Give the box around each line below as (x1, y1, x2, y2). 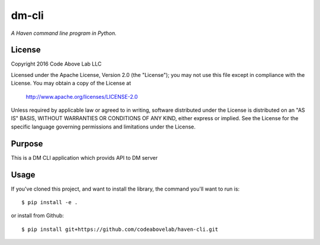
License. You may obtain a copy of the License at (11, 80, 132, 87)
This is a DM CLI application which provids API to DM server (11, 154, 158, 161)
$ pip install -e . (21, 199, 78, 205)
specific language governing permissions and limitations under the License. (11, 123, 196, 130)
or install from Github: (11, 212, 65, 219)
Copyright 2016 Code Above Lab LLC (11, 60, 102, 67)
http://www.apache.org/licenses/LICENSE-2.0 (25, 93, 138, 100)
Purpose (11, 138, 43, 149)
